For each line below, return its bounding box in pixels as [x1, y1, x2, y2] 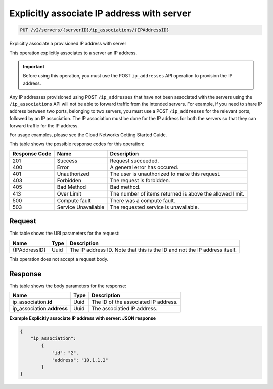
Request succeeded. [110, 157, 159, 164]
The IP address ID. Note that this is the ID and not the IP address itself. [70, 246, 237, 253]
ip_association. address [12, 305, 68, 313]
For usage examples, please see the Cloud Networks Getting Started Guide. [9, 132, 167, 138]
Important [23, 63, 45, 69]
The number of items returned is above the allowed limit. [110, 190, 245, 197]
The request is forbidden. [110, 177, 170, 184]
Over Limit [57, 190, 82, 197]
